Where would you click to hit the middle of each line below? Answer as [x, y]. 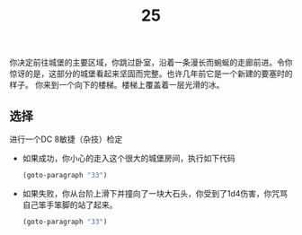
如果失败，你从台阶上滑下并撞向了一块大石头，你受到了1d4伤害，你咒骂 [155, 193]
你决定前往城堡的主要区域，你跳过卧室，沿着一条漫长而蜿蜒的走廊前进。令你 [151, 63]
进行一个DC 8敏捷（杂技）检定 [66, 139]
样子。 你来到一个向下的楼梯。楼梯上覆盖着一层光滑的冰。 [117, 85]
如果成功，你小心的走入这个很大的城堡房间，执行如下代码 [129, 158]
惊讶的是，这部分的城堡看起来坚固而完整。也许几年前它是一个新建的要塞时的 [151, 74]
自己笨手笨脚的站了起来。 [70, 205]
